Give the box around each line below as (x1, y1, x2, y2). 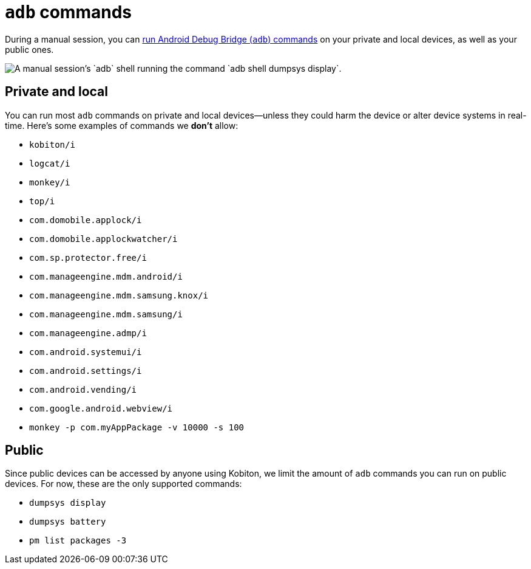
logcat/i (29, 158, 70, 168)
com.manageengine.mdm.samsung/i (29, 309, 183, 319)
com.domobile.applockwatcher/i (29, 233, 178, 244)
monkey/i (29, 177, 70, 187)
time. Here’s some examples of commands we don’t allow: (5, 120, 238, 131)
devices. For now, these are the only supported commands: (5, 478, 242, 489)
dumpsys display (29, 498, 106, 508)
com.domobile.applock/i (29, 215, 142, 225)
